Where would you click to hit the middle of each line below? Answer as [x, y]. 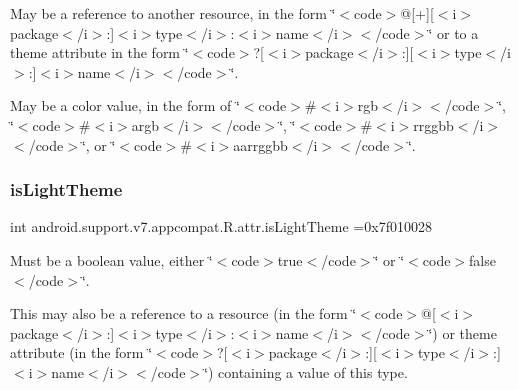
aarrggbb [260, 144]
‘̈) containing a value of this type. [306, 371]
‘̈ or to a [453, 32]
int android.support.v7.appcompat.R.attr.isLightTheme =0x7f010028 [221, 226]
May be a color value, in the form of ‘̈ [125, 105]
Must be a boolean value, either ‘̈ [111, 259]
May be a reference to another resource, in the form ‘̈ [173, 13]
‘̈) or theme [462, 332]
